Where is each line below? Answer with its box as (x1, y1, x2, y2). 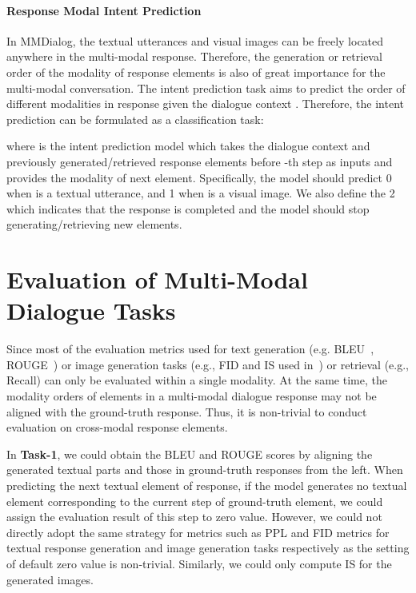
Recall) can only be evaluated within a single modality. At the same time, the (6, 372, 387, 388)
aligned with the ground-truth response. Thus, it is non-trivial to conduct (6, 403, 367, 420)
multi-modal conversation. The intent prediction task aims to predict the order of (6, 79, 406, 96)
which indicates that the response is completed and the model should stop (6, 200, 370, 217)
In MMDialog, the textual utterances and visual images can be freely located (6, 32, 384, 49)
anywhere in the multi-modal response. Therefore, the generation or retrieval (6, 48, 382, 65)
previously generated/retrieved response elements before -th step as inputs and (6, 153, 393, 169)
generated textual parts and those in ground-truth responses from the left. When (6, 461, 403, 478)
